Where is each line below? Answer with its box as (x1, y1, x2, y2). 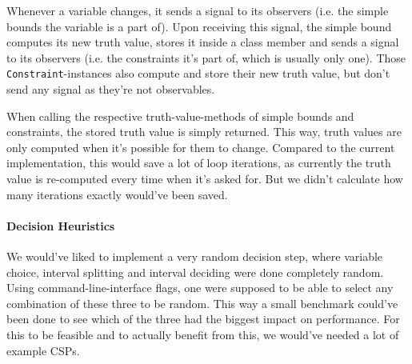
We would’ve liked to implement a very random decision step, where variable (6, 247, 383, 264)
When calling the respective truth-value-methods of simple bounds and (6, 107, 354, 124)
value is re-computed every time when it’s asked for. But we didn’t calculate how (6, 170, 403, 186)
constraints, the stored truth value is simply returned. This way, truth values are (6, 123, 402, 140)
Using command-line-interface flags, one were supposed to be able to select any (6, 279, 394, 296)
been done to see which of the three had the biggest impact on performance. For (6, 310, 400, 327)
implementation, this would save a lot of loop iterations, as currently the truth (6, 154, 391, 171)
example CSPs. (6, 342, 80, 358)
